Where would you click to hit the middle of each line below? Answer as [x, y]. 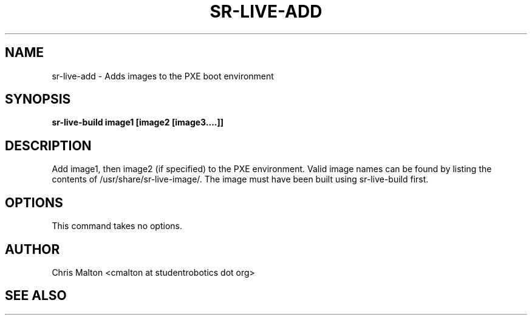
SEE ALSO [36, 296]
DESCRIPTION [48, 145]
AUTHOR [32, 249]
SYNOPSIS [38, 99]
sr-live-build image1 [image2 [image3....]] [138, 122]
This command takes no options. [117, 226]
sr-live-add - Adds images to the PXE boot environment [163, 76]
